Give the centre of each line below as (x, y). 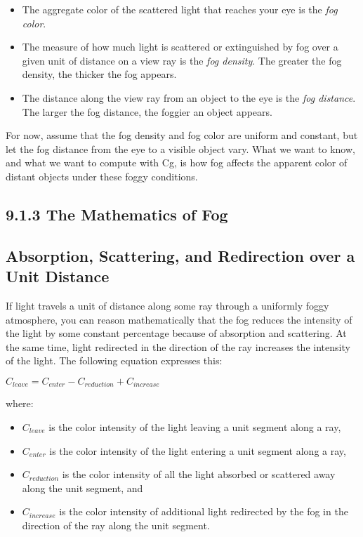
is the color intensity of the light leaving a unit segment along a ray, (195, 426)
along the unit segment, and (82, 488)
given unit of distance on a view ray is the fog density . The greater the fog (182, 60)
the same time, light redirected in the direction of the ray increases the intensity (178, 346)
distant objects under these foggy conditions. (102, 176)
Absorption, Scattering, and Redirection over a (180, 255)
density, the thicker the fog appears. (99, 74)
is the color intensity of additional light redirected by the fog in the (204, 511)
